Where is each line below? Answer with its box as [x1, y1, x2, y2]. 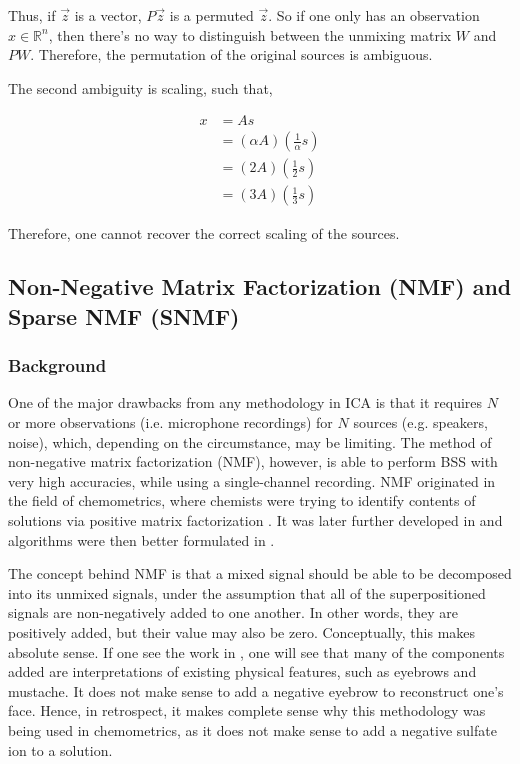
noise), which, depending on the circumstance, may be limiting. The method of [8, 431, 492, 452]
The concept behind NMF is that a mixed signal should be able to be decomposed [8, 563, 512, 584]
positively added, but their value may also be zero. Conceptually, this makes [8, 622, 476, 643]
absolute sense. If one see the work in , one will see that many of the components [8, 641, 505, 662]
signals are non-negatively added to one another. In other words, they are [8, 602, 458, 623]
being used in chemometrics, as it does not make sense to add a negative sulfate [8, 719, 497, 740]
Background [8, 353, 107, 378]
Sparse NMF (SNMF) [8, 300, 240, 331]
